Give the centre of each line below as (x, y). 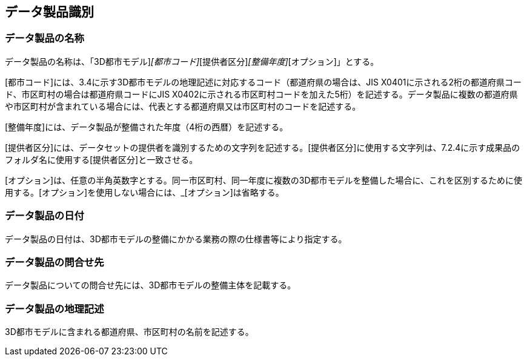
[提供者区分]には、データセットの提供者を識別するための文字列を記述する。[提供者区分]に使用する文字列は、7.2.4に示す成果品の (263, 147)
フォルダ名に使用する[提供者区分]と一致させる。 (101, 159)
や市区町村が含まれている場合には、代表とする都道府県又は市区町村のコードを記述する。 (183, 106)
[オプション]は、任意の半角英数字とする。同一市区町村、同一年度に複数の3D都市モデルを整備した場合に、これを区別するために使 (264, 180)
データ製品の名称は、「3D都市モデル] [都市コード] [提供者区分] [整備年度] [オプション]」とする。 (192, 61)
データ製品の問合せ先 (55, 262)
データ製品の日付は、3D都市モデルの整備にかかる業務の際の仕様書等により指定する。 (176, 239)
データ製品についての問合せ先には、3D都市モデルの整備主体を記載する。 (151, 285)
